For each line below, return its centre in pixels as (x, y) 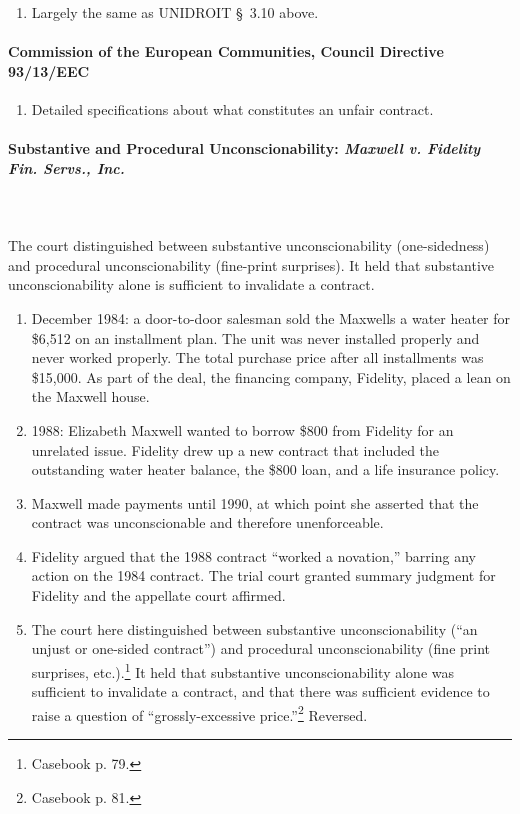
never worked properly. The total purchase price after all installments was (257, 357)
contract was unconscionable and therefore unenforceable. (207, 522)
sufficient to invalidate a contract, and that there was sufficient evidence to (260, 691)
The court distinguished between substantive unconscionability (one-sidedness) (249, 245)
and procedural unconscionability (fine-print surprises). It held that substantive (251, 264)
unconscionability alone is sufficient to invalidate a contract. (191, 284)
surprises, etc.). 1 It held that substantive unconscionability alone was (242, 670)
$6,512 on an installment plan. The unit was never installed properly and (255, 337)
